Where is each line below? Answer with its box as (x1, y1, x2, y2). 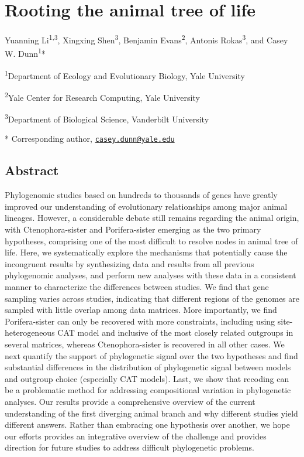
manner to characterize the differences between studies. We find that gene (5, 280, 269, 292)
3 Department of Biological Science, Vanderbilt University (5, 111, 209, 125)
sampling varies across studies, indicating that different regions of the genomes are (5, 292, 299, 304)
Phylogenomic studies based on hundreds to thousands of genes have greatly (5, 189, 278, 201)
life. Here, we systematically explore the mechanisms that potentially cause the (5, 246, 288, 258)
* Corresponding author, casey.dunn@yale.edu (5, 132, 175, 145)
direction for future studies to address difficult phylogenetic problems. (5, 441, 254, 453)
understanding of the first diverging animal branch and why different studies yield (5, 407, 298, 419)
